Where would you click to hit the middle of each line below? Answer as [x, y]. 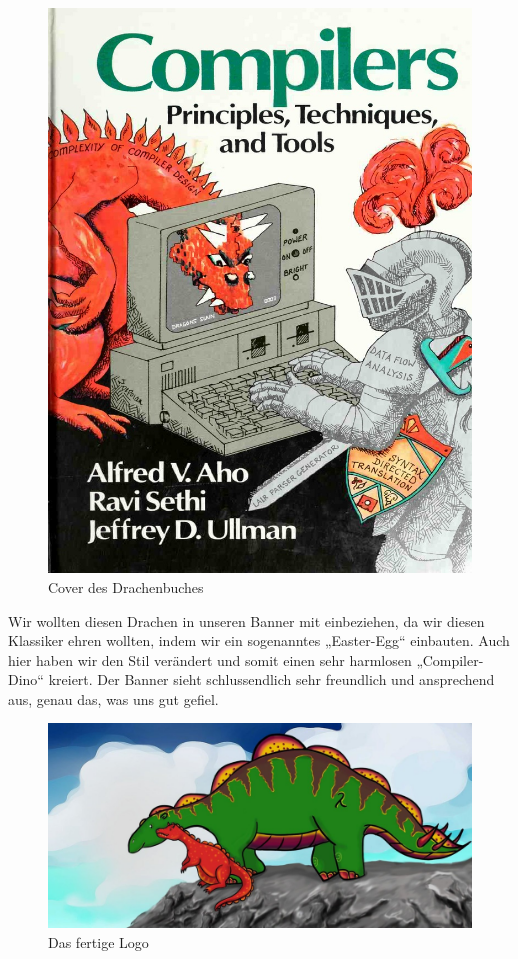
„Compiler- [450, 659]
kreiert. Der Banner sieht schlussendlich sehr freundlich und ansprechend [271, 679]
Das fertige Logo [98, 941]
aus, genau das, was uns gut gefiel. [113, 698]
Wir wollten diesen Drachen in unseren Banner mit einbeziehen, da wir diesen [246, 620]
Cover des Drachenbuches [126, 586]
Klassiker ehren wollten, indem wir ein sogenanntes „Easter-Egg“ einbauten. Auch [259, 640]
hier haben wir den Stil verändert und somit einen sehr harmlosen [210, 659]
